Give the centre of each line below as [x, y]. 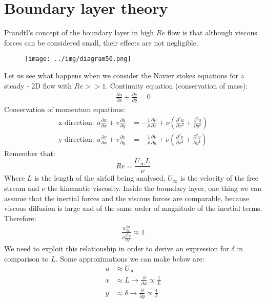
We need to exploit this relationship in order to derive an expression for [117, 248]
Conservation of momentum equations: [65, 109]
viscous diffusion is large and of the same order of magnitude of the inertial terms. [133, 208]
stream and [22, 188]
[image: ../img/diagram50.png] [78, 59]
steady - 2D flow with [38, 85]
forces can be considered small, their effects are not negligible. [101, 42]
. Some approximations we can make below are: [130, 259]
